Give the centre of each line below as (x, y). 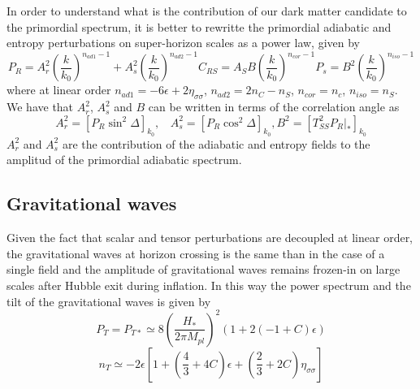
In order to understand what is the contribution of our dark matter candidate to (207, 11)
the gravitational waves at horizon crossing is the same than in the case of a (196, 253)
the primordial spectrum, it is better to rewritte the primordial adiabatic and (199, 26)
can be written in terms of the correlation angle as (274, 107)
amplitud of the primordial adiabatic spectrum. (124, 160)
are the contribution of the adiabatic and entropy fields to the (216, 143)
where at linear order (59, 90)
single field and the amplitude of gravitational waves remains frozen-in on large (204, 269)
